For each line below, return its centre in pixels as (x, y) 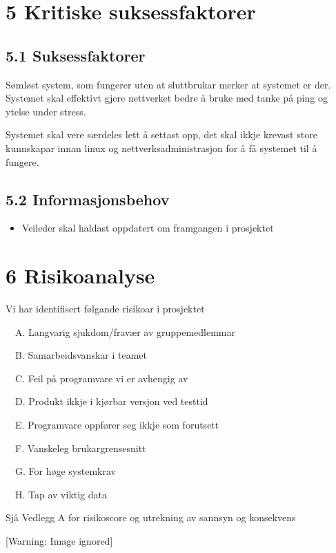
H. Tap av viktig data (61, 494)
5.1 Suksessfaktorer (76, 55)
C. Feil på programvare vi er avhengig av (101, 378)
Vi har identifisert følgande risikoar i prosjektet (105, 309)
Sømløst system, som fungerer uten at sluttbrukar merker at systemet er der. (168, 84)
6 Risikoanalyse (80, 275)
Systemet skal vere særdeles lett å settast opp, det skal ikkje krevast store (161, 134)
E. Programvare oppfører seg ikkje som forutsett (117, 425)
